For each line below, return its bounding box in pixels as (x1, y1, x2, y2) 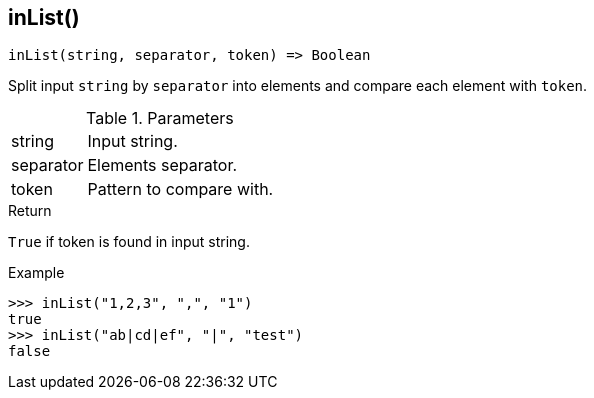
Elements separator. (87, 155, 238, 176)
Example (8, 264, 65, 282)
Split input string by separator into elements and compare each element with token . (8, 77, 588, 95)
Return (8, 202, 52, 220)
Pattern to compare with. (87, 179, 274, 200)
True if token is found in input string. (8, 233, 250, 251)
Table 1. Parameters (86, 108, 234, 129)
